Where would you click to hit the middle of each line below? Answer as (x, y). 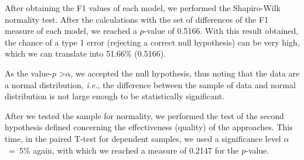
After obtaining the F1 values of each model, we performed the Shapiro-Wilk (143, 8)
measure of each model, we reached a (71, 31)
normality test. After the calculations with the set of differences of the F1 (137, 19)
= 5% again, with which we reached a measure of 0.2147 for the (124, 150)
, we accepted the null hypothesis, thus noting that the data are (185, 73)
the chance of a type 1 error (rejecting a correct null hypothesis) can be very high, (152, 42)
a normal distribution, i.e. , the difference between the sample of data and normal (150, 84)
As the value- (28, 73)
